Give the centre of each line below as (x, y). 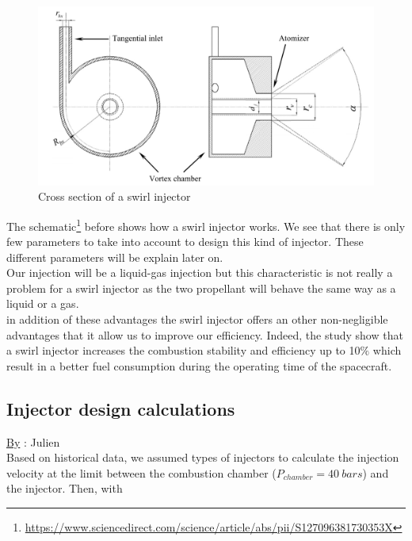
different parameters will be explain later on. (115, 257)
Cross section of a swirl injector (114, 196)
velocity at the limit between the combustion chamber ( (141, 472)
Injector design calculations (121, 408)
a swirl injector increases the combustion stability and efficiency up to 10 (183, 350)
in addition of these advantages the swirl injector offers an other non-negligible (197, 319)
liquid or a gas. (43, 303)
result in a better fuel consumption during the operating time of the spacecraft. (199, 365)
